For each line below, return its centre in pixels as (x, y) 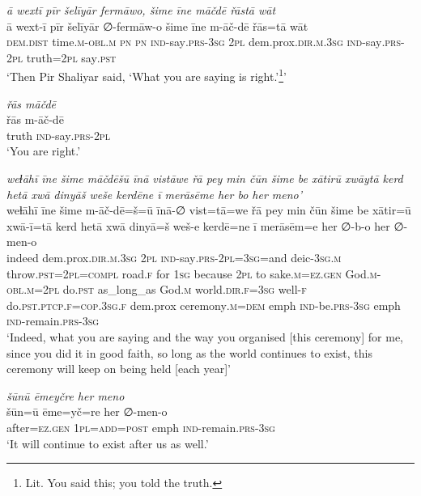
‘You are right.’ (44, 151)
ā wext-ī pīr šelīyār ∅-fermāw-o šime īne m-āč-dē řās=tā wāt (157, 25)
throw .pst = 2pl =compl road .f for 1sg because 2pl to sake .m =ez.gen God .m (192, 273)
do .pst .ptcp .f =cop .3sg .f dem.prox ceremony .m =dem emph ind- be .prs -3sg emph (204, 305)
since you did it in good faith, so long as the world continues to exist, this (190, 352)
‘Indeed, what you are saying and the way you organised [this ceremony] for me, (205, 336)
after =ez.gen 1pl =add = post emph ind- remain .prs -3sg (141, 427)
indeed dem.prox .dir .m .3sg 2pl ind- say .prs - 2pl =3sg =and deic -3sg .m (174, 257)
